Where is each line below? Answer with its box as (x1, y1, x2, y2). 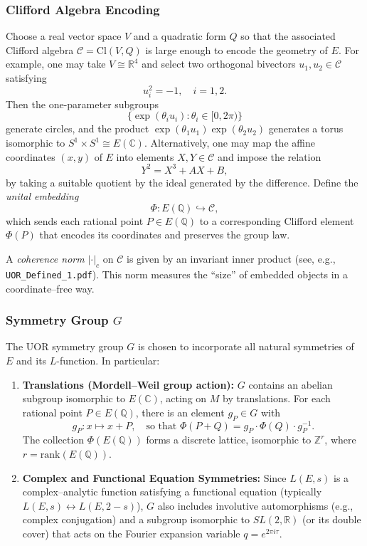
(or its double (302, 512, 361, 527)
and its (16, 352, 47, 367)
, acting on (159, 391, 207, 406)
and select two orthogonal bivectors (142, 56, 296, 71)
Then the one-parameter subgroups (6, 96, 159, 111)
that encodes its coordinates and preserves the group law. (39, 227, 290, 242)
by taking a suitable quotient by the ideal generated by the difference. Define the (6, 174, 358, 189)
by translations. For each (223, 391, 331, 406)
